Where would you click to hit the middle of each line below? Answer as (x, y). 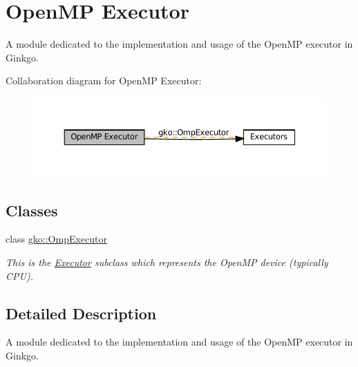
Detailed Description (81, 313)
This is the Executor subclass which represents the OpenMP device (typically (167, 262)
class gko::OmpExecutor (57, 239)
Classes (32, 210)
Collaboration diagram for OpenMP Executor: (104, 81)
